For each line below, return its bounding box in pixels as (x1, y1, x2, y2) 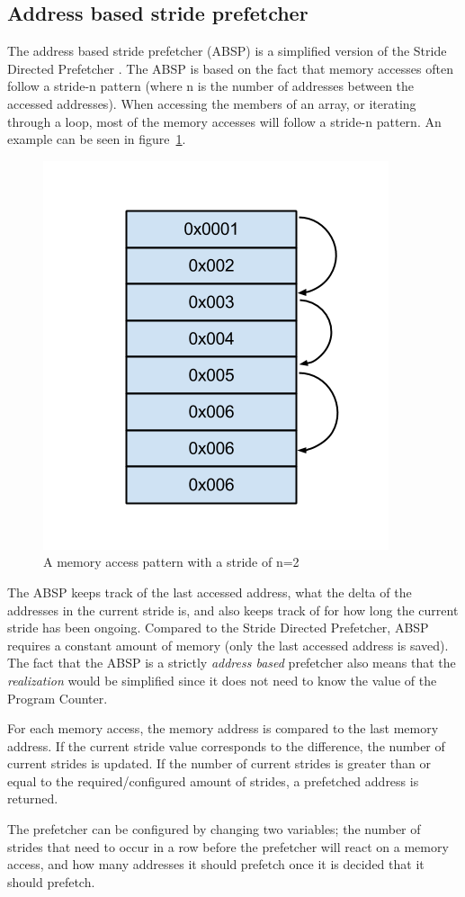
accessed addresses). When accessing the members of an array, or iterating (7, 94, 416, 112)
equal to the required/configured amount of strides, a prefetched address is (7, 771, 419, 790)
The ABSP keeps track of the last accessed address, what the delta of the (7, 582, 412, 601)
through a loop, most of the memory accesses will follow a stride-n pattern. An (7, 112, 442, 130)
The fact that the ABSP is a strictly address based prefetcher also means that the (7, 653, 456, 672)
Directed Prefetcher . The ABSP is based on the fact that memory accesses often (7, 58, 453, 77)
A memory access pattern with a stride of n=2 (43, 552, 300, 571)
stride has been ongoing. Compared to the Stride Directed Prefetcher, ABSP (7, 618, 429, 637)
